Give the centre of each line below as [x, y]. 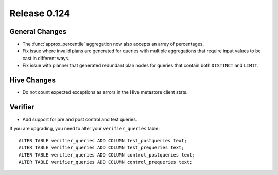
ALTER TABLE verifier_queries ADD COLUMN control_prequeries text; [106, 162]
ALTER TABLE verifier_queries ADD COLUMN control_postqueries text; [107, 155]
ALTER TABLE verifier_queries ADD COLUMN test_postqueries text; [103, 140]
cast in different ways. [46, 58]
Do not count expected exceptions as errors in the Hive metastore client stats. [105, 92]
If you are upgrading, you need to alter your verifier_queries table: [84, 129]
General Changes [38, 32]
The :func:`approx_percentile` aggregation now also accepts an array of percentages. [113, 44]
